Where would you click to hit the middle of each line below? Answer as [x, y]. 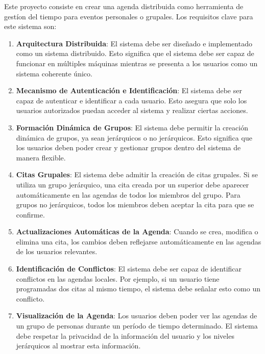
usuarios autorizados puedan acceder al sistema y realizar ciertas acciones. [132, 110]
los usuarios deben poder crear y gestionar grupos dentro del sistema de [128, 147]
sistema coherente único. [54, 73]
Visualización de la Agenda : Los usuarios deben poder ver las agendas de [137, 316]
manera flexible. [41, 157]
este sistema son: [30, 26]
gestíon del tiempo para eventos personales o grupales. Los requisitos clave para [129, 16]
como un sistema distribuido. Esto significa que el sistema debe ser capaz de [135, 53]
